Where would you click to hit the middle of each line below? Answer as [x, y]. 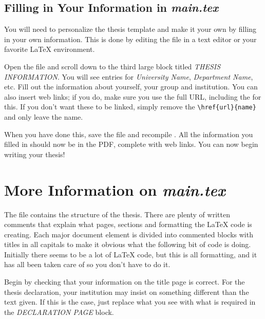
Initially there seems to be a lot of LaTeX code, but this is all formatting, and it [131, 254]
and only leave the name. [44, 117]
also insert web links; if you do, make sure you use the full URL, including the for [133, 96]
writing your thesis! [35, 154]
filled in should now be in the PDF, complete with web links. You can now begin [131, 144]
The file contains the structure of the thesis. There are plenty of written [117, 214]
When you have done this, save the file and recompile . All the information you [129, 134]
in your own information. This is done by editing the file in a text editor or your [130, 39]
